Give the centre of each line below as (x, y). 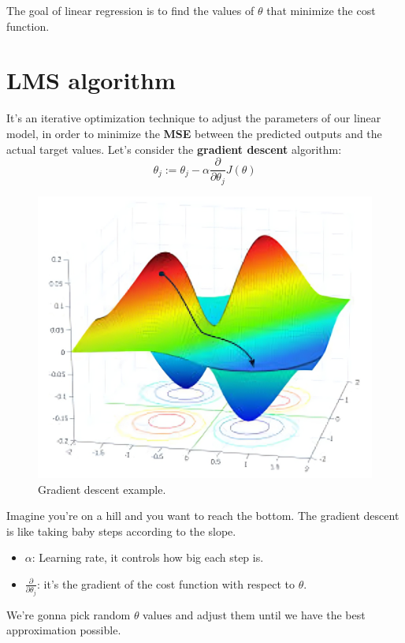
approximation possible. (64, 630)
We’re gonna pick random (69, 614)
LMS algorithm (91, 80)
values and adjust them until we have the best (254, 614)
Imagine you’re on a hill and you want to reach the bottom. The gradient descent (203, 516)
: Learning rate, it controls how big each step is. (148, 557)
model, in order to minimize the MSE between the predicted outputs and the (194, 133)
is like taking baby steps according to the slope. (121, 531)
